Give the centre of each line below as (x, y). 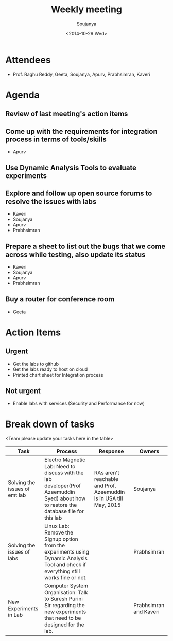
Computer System (66, 586)
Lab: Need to (60, 466)
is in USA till (108, 498)
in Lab (15, 615)
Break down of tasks (50, 424)
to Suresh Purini (64, 599)
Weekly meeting (86, 10)
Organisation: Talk (66, 592)
